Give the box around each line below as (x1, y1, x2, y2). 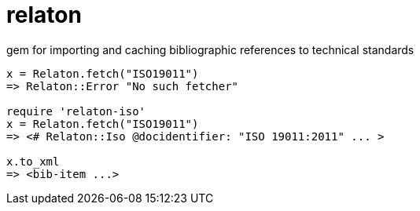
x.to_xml (6, 155, 60, 168)
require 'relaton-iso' (6, 104, 146, 118)
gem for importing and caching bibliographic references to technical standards (6, 42, 414, 56)
